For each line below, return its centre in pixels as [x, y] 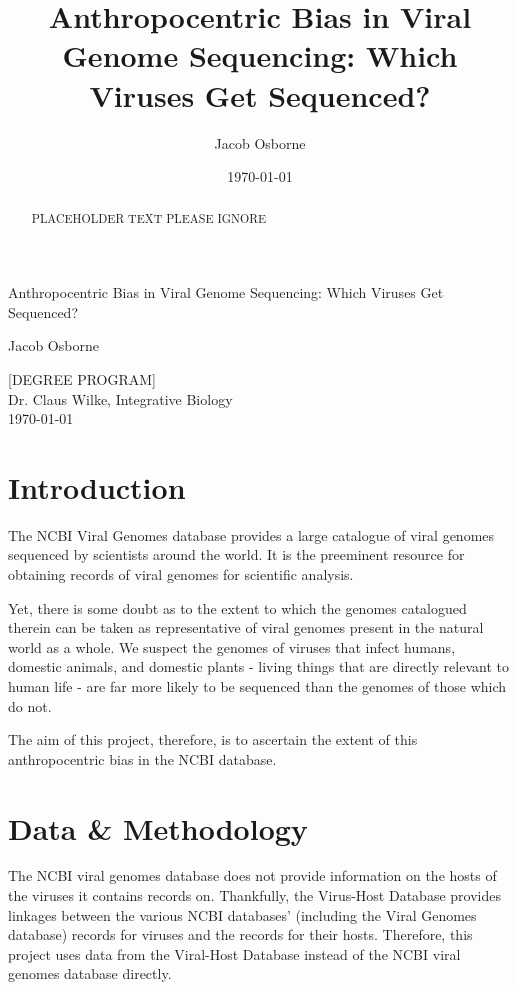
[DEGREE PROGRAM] [82, 378]
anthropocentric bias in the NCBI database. [142, 758]
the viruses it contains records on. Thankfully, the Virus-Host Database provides [254, 895]
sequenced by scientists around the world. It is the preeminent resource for [236, 554]
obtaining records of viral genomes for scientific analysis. [181, 574]
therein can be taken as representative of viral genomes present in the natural [246, 627]
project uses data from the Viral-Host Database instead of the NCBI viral [234, 953]
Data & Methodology [158, 827]
